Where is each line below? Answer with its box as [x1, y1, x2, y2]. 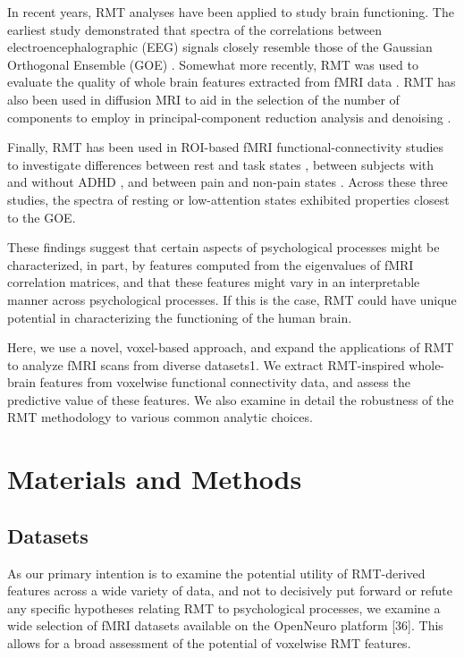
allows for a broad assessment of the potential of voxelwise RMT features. [7, 634, 411, 653]
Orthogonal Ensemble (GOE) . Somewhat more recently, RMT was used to [7, 55, 418, 73]
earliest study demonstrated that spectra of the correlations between [7, 20, 383, 38]
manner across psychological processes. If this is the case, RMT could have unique [7, 290, 457, 308]
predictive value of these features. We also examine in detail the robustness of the [7, 390, 454, 409]
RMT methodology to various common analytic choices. [7, 408, 313, 426]
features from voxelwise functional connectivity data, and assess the [39, 373, 410, 392]
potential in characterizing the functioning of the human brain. [7, 308, 352, 326]
